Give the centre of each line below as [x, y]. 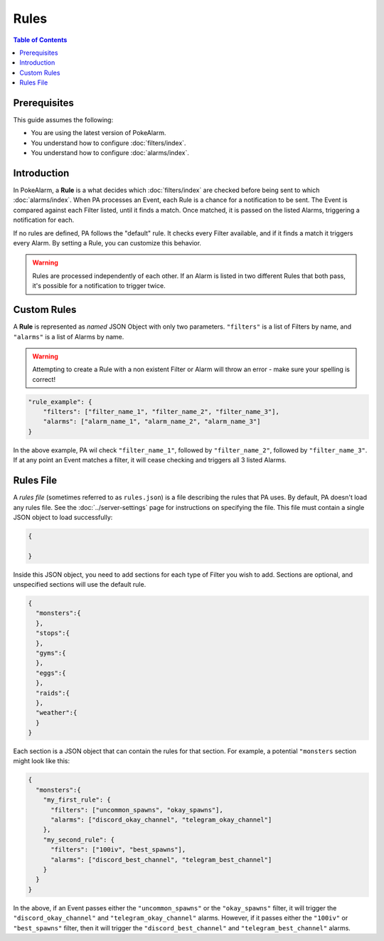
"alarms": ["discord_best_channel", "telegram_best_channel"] [161, 860]
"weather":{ [57, 713]
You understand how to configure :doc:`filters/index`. [108, 143]
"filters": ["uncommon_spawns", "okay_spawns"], [137, 810]
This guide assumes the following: [63, 120]
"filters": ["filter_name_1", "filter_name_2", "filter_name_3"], [161, 412]
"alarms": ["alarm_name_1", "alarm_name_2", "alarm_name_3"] [152, 422]
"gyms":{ [51, 653]
